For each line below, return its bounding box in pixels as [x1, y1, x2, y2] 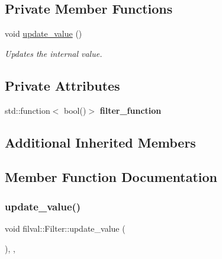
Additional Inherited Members [5, 133, 196, 151]
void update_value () [5, 27, 82, 40]
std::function [5, 104, 50, 116]
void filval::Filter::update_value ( [5, 222, 126, 234]
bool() [64, 104, 86, 116]
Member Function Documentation [5, 168, 218, 186]
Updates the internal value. [5, 47, 102, 59]
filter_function [99, 104, 162, 116]
